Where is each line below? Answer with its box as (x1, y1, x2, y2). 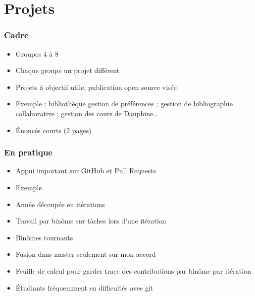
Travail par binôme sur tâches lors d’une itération (15, 216, 166, 226)
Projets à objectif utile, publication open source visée (15, 81, 177, 92)
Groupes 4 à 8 (15, 48, 58, 59)
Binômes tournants (15, 232, 73, 242)
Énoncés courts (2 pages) (15, 125, 92, 135)
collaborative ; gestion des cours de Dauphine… (15, 108, 158, 118)
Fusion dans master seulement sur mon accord (15, 249, 156, 259)
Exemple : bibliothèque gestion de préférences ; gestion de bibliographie (15, 98, 233, 109)
